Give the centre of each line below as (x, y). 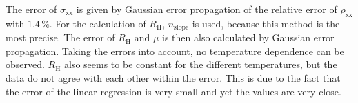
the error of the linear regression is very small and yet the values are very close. (173, 91)
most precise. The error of (60, 37)
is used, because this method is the (266, 23)
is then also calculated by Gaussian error (248, 37)
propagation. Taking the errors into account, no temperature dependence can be (175, 50)
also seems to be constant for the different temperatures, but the (201, 64)
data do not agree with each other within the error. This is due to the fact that (173, 78)
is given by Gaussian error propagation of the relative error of (207, 9)
